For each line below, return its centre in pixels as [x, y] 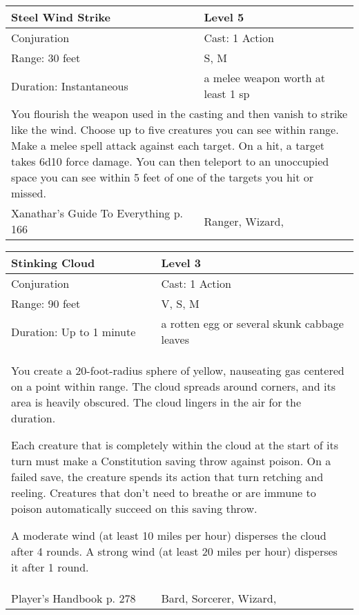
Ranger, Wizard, [244, 221]
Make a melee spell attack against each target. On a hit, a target [168, 145]
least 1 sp [227, 94]
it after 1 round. [50, 567]
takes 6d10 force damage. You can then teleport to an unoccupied [170, 161]
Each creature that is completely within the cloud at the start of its [175, 445]
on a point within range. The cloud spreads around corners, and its [173, 386]
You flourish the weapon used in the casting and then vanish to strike [179, 114]
